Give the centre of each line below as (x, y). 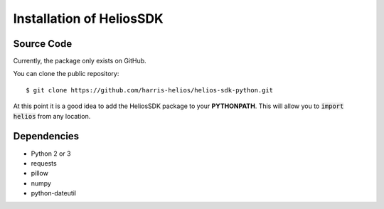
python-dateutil (54, 193)
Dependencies (46, 136)
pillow (40, 173)
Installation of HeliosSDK (88, 18)
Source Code (43, 44)
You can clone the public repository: (66, 74)
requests (44, 163)
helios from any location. (52, 116)
